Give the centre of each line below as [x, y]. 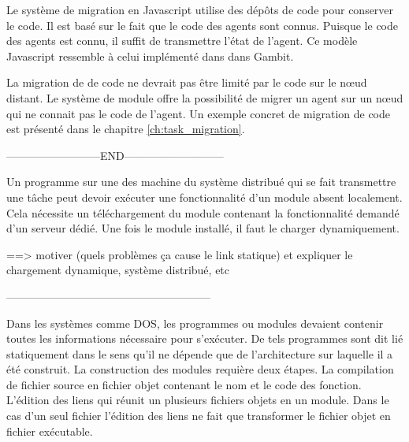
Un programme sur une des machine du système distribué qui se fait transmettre [201, 182]
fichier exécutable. [50, 431]
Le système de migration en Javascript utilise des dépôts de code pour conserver [200, 9]
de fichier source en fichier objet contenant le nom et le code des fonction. [184, 384]
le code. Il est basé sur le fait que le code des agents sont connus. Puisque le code [202, 25]
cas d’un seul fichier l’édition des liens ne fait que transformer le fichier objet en [199, 416]
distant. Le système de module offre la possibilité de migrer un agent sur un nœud [205, 97]
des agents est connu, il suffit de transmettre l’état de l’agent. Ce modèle [182, 41]
